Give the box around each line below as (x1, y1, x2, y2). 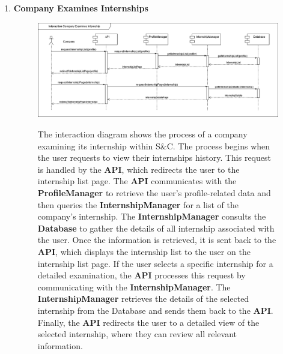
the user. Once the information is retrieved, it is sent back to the (37, 233, 276, 246)
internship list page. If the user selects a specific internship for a (37, 257, 273, 269)
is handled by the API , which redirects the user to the (37, 163, 240, 175)
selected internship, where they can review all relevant (37, 328, 237, 340)
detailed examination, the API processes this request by (37, 269, 246, 281)
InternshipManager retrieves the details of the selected (37, 292, 249, 305)
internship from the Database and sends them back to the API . (37, 304, 273, 316)
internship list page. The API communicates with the (37, 175, 237, 187)
